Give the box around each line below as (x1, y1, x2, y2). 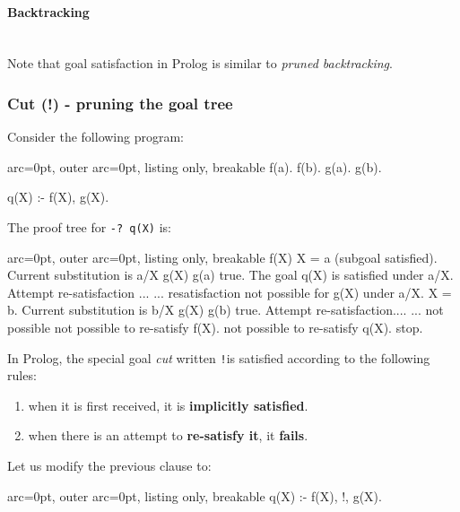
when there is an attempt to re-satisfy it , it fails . (28, 426, 308, 445)
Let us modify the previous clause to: (7, 456, 212, 475)
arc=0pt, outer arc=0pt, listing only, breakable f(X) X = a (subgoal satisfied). (7, 247, 438, 266)
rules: (7, 366, 37, 385)
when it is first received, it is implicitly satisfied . (28, 395, 308, 414)
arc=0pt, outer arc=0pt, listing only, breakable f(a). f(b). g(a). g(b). (7, 157, 382, 176)
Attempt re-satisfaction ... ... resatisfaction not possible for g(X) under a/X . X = (7, 282, 452, 301)
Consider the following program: (7, 127, 184, 146)
